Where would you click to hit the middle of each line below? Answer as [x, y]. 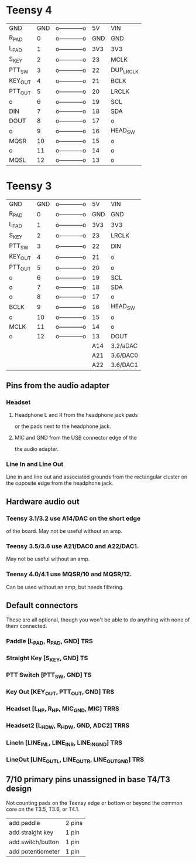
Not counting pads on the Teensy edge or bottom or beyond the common [94, 803]
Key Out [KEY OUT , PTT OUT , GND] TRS [60, 692]
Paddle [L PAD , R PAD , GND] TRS [49, 641]
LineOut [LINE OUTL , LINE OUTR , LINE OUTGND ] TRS [75, 760]
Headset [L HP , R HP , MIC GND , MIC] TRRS [63, 709]
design [19, 789]
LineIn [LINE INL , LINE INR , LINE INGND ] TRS [64, 743]
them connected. [27, 626]
